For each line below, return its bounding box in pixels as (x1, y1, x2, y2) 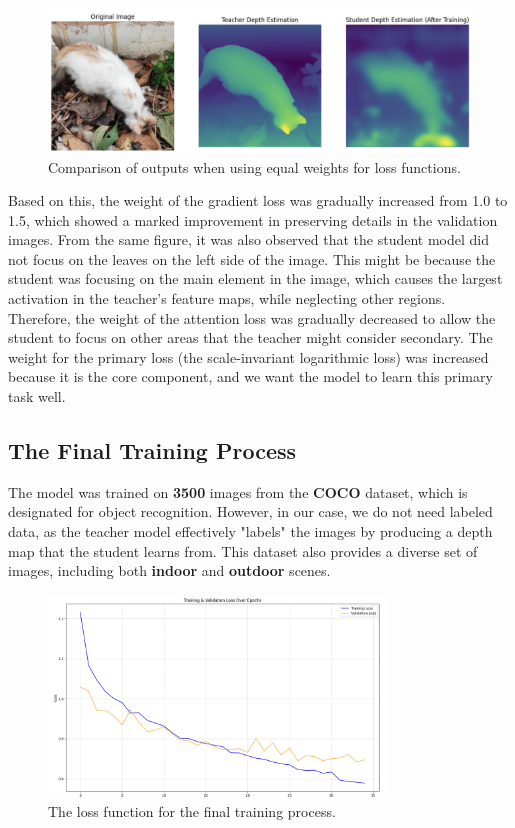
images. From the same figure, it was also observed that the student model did (8, 229, 490, 250)
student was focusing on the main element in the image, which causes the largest (8, 268, 503, 289)
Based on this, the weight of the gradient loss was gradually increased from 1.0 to (8, 190, 508, 211)
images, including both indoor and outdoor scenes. (8, 560, 331, 581)
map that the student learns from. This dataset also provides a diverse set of (8, 540, 478, 561)
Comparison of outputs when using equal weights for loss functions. (48, 156, 461, 177)
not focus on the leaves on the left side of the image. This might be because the (8, 248, 496, 269)
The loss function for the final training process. (48, 801, 336, 822)
